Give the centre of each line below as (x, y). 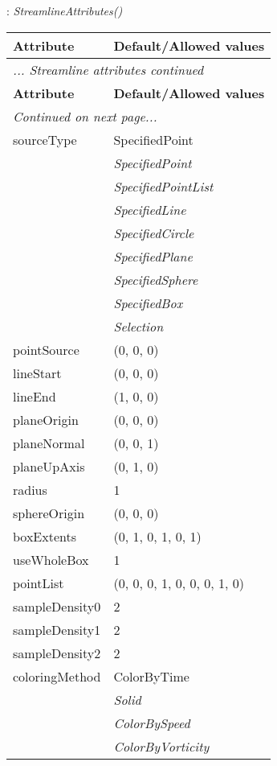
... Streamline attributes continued (108, 69)
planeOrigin (46, 419)
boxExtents (45, 536)
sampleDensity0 (57, 606)
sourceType (45, 139)
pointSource (46, 349)
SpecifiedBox (148, 303)
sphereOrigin (49, 513)
